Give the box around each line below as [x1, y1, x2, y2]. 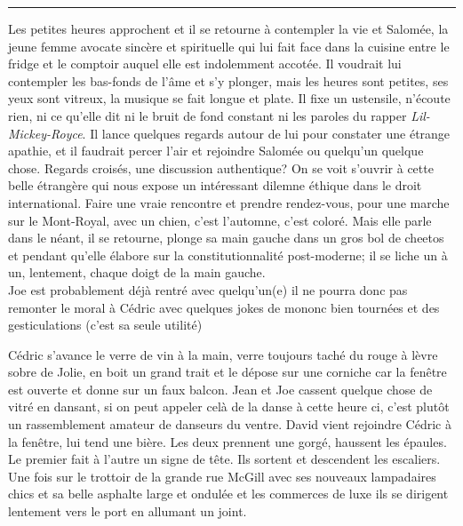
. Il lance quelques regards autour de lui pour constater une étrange [82, 124, 451, 142]
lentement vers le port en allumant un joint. [8, 502, 247, 521]
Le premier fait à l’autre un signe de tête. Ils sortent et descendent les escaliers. [8, 450, 441, 468]
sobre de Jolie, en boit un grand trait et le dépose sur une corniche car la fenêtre [8, 363, 447, 381]
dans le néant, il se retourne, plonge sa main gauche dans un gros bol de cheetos [8, 228, 444, 247]
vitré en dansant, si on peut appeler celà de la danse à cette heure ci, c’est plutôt [8, 397, 450, 416]
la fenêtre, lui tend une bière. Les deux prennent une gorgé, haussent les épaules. [8, 432, 447, 450]
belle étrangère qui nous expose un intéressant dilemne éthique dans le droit [8, 176, 422, 195]
